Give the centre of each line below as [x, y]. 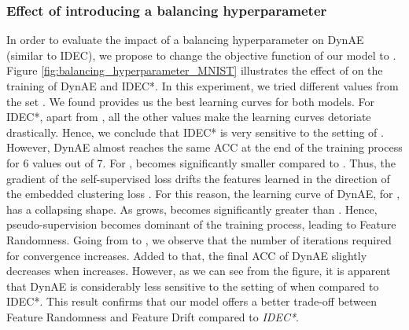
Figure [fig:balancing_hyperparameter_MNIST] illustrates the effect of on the [195, 70]
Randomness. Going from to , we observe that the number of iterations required [199, 239]
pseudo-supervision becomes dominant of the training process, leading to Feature [201, 224]
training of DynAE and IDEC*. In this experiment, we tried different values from [203, 86]
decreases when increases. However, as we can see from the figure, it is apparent [199, 271]
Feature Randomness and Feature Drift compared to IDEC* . [153, 316]
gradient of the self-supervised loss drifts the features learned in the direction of [198, 178]
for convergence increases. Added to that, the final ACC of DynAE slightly [187, 255]
